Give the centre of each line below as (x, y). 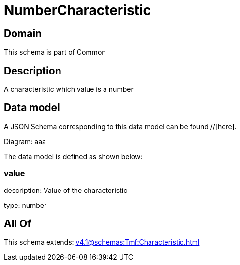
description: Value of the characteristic (66, 190)
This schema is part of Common (55, 52)
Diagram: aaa (25, 141)
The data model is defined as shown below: (73, 156)
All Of (18, 224)
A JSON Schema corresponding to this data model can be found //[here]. (120, 126)
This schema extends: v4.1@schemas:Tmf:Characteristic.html (102, 242)
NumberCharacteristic (77, 10)
